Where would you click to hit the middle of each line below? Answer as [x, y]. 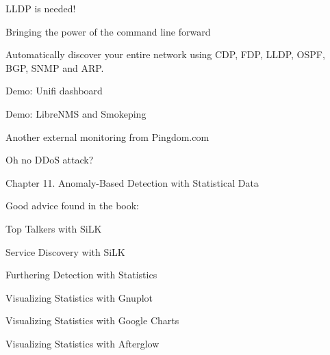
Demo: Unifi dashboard [54, 91]
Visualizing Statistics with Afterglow [82, 343]
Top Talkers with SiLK [54, 228]
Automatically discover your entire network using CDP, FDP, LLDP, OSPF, [165, 54]
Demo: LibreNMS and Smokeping [76, 113]
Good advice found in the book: [72, 206]
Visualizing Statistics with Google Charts [92, 320]
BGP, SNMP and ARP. [55, 67]
